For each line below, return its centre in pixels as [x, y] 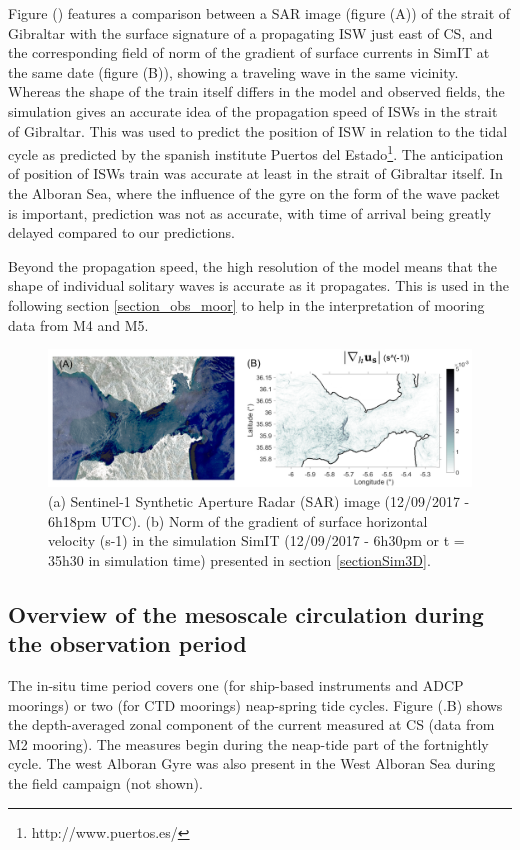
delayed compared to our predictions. [121, 232]
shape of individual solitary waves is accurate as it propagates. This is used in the [258, 285]
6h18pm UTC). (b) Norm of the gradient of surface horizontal [238, 520]
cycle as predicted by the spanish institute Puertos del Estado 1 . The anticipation [256, 152]
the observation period [127, 643]
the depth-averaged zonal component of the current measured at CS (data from [251, 724]
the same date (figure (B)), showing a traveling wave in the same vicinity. [233, 71]
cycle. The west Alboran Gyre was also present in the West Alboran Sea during [252, 763]
